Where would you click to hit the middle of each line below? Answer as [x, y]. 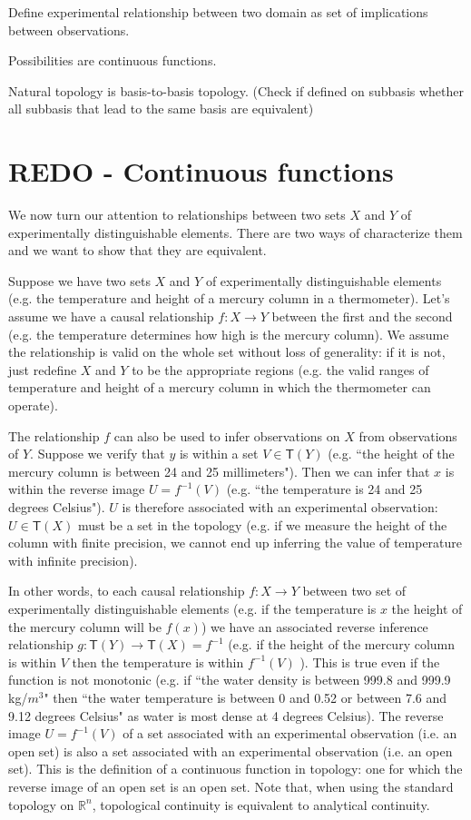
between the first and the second [362, 316]
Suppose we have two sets [79, 280]
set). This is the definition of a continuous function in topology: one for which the [235, 769]
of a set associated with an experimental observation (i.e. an [290, 733]
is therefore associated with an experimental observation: [280, 507]
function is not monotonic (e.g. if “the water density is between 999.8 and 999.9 [230, 680]
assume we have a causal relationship [111, 316]
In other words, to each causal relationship [127, 591]
